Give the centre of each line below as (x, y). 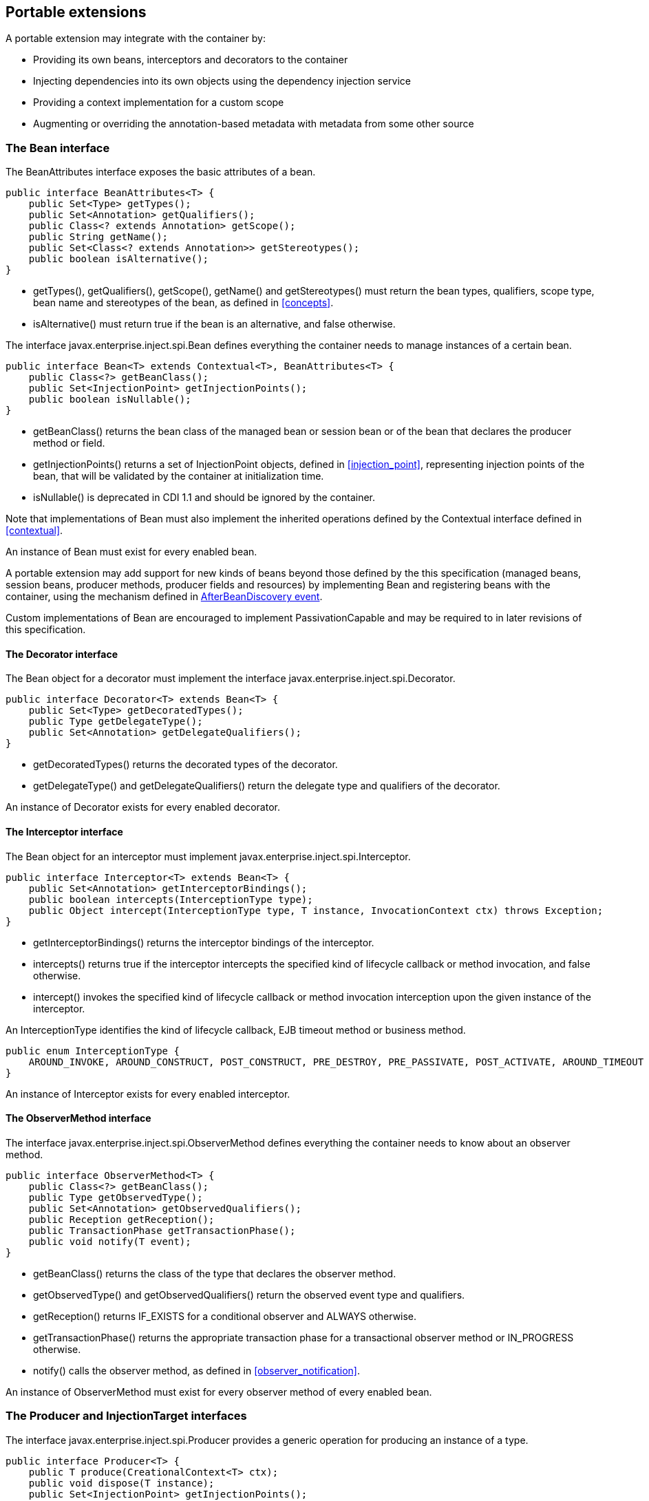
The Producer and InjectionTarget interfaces (126, 1416)
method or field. (69, 443)
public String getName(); (98, 237)
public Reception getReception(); (121, 1219)
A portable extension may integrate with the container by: (136, 39)
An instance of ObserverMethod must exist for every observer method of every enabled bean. (219, 1392)
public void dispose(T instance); (121, 1483)
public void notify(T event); (110, 1241)
